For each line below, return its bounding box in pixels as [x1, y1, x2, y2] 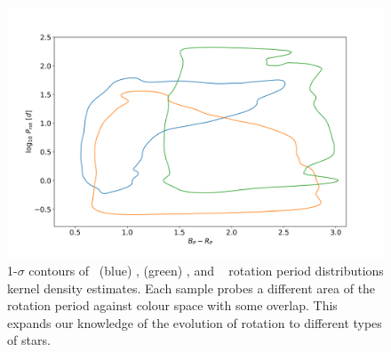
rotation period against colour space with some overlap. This [7, 296, 338, 315]
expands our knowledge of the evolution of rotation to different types [7, 313, 382, 332]
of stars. [7, 331, 51, 349]
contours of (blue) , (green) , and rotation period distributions [28, 260, 384, 279]
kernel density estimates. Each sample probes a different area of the [7, 278, 376, 297]
